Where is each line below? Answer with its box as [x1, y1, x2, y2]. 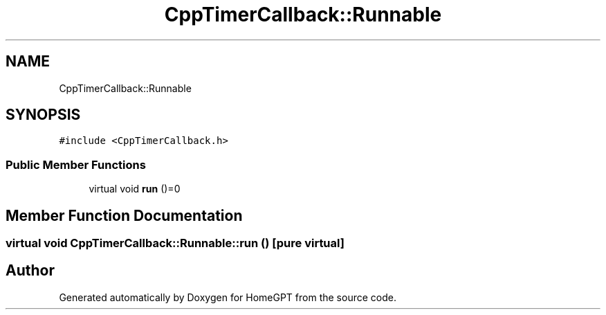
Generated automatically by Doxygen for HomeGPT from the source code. [59, 291, 396, 303]
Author [6, 262, 55, 280]
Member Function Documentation [6, 206, 243, 224]
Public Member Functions [6, 157, 146, 172]
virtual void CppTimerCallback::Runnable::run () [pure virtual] [6, 236, 345, 251]
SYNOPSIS [6, 106, 81, 124]
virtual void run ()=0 [89, 183, 181, 195]
